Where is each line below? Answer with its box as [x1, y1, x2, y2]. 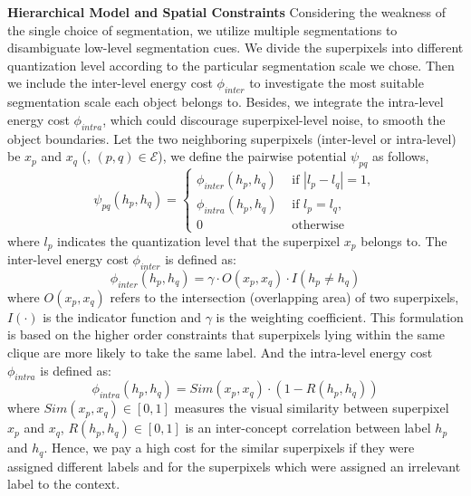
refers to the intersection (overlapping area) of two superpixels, [110, 287, 459, 306]
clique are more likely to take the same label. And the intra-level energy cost [7, 342, 433, 361]
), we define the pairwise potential [158, 147, 347, 166]
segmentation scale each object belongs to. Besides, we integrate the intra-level [7, 92, 444, 111]
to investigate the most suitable [249, 73, 424, 92]
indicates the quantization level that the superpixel [57, 231, 341, 250]
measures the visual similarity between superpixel [174, 398, 449, 417]
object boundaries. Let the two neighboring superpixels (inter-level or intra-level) [7, 129, 457, 148]
